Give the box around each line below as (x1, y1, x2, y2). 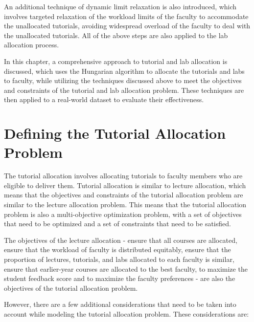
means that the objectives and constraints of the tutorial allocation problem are (4, 190, 243, 200)
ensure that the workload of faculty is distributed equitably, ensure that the (4, 244, 231, 255)
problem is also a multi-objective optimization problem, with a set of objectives (4, 209, 242, 219)
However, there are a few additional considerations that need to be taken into (4, 299, 236, 309)
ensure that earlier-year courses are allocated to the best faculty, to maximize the (4, 263, 248, 274)
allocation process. (4, 40, 59, 50)
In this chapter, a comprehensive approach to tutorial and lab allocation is (4, 56, 228, 66)
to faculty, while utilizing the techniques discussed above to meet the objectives (4, 75, 242, 86)
